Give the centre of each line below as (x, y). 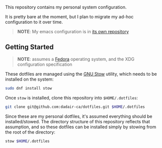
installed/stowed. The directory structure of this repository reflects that (78, 121)
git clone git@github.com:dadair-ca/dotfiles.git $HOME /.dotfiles (75, 107)
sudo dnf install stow (28, 88)
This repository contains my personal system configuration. (66, 7)
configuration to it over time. (34, 22)
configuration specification (45, 64)
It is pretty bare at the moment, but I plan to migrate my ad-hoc (69, 17)
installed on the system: (29, 79)
